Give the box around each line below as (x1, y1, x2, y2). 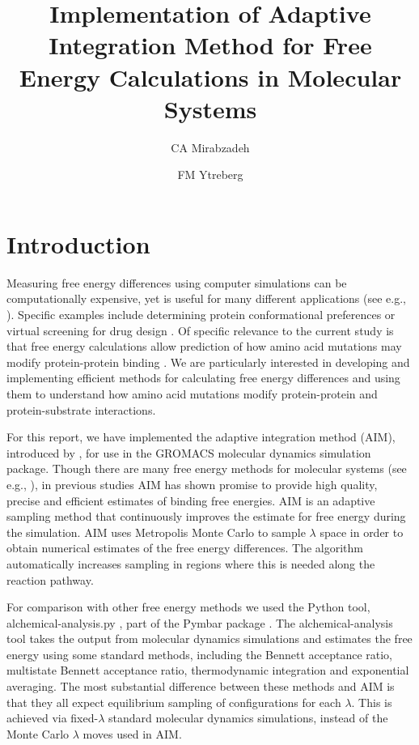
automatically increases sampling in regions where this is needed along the (6, 555, 375, 572)
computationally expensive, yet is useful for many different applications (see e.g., (6, 290, 406, 307)
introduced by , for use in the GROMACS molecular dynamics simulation (6, 444, 371, 461)
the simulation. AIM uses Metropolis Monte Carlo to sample (6, 523, 306, 540)
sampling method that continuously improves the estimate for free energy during (6, 508, 406, 525)
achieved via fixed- (6, 709, 99, 726)
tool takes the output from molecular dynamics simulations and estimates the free (6, 630, 413, 647)
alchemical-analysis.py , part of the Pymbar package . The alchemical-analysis (6, 614, 393, 631)
